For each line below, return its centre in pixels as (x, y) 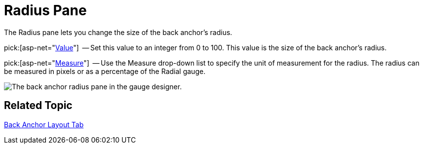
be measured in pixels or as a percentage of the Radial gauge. (105, 71)
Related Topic (38, 106)
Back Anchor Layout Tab (44, 124)
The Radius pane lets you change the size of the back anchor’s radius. (118, 32)
